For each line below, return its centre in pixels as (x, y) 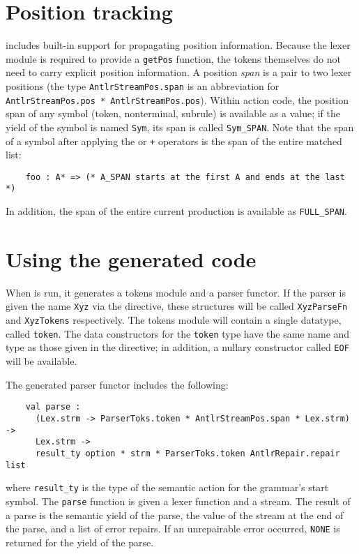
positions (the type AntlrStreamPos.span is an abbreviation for (143, 85)
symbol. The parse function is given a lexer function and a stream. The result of (178, 501)
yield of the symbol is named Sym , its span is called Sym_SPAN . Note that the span (180, 127)
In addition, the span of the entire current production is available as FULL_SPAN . (176, 211)
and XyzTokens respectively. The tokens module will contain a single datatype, (174, 320)
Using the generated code (131, 259)
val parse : (53, 407)
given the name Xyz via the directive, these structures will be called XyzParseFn (177, 306)
